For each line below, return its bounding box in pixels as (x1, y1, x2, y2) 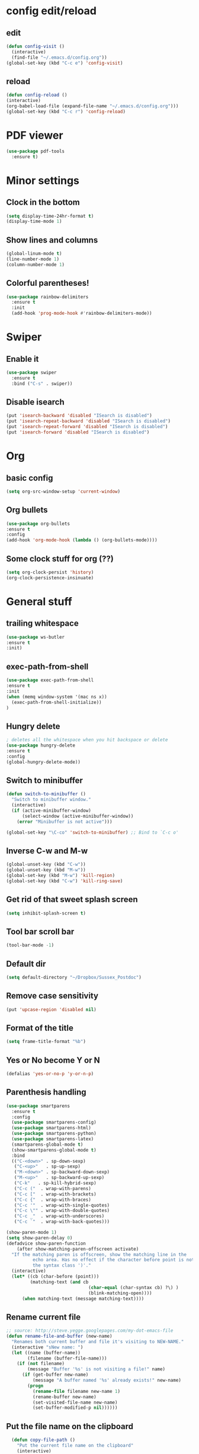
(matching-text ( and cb (30, 1279, 89, 1285)
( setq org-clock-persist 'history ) (6, 569, 94, 575)
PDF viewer (6, 129, 63, 142)
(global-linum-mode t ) (6, 251, 62, 257)
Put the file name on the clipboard (6, 1421, 133, 1431)
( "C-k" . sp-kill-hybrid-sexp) (14, 1180, 97, 1186)
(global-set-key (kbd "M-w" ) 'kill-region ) (6, 873, 115, 879)
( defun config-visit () (6, 43, 65, 49)
